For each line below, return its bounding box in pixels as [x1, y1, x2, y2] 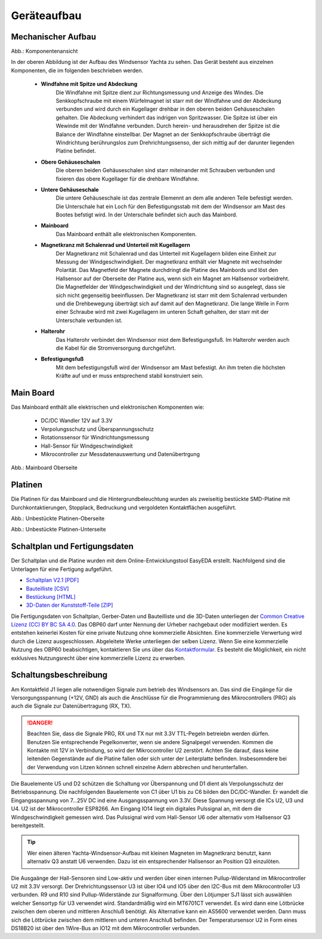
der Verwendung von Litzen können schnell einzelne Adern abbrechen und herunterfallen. [27, 763, 249, 770]
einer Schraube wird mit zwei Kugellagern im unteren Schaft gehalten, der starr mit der [55, 308, 270, 316]
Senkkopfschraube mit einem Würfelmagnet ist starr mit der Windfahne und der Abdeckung [55, 97, 281, 105]
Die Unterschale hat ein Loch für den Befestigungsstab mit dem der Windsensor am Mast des [55, 203, 286, 210]
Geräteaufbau [11, 9, 82, 22]
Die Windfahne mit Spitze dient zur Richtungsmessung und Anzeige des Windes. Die [55, 88, 264, 96]
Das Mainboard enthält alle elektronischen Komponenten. [55, 230, 197, 237]
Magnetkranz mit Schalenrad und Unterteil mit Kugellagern [41, 241, 190, 249]
